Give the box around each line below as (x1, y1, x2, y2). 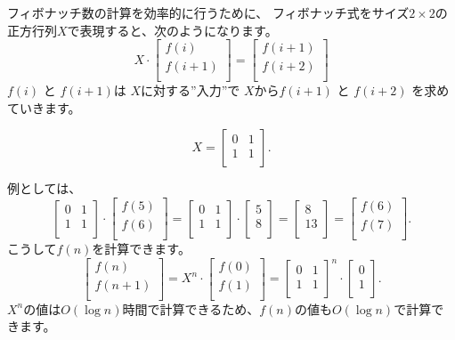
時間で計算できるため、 (122, 299, 260, 318)
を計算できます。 (92, 239, 191, 258)
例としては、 (7, 179, 82, 198)
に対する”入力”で (141, 81, 240, 100)
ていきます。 (7, 98, 81, 117)
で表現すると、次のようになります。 (67, 20, 278, 39)
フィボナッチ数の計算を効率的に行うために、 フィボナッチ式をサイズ (7, 4, 410, 21)
